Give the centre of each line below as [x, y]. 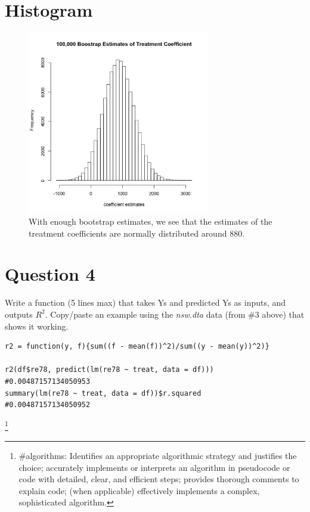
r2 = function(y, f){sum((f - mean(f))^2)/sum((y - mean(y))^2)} [137, 347]
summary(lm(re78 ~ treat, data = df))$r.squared [103, 393]
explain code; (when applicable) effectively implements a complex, [139, 490]
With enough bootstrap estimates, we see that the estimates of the [151, 221]
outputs [19, 314]
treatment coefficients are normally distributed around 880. [137, 233]
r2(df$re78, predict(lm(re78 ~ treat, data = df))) [109, 370]
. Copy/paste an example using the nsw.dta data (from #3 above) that [175, 314]
